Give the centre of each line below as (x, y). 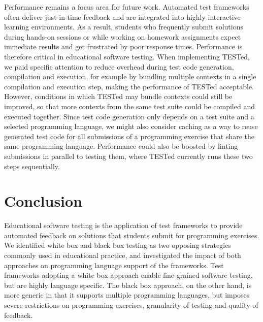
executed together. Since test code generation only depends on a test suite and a (129, 116)
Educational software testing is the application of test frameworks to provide (123, 225)
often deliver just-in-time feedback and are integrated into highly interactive (122, 17)
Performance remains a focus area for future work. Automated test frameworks (127, 7)
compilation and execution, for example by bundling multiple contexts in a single (130, 76)
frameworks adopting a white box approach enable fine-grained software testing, (128, 275)
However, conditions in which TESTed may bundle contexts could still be (118, 96)
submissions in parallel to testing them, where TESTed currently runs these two (128, 156)
